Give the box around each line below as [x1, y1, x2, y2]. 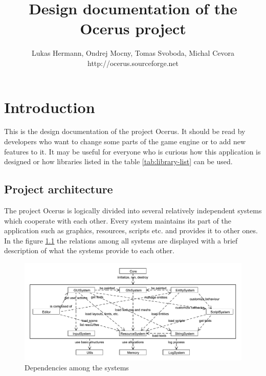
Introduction [4, 96, 95, 117]
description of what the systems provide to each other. [4, 245, 174, 256]
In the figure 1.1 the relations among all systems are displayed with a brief [4, 235, 238, 246]
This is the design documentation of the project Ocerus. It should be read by [4, 126, 246, 137]
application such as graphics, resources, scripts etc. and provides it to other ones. [4, 225, 258, 236]
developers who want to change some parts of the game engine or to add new [4, 136, 246, 147]
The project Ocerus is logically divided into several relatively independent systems [4, 205, 262, 216]
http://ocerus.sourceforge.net [87, 57, 179, 68]
